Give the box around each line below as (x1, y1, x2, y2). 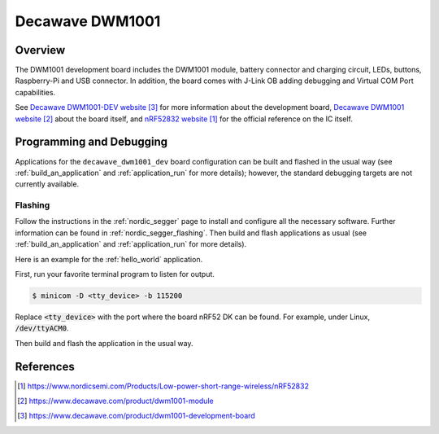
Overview (15, 43, 66, 57)
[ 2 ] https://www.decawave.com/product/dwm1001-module (17, 396, 215, 406)
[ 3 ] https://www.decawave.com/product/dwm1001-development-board (17, 411, 255, 421)
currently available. (15, 179, 80, 189)
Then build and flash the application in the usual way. (15, 338, 193, 348)
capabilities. (15, 87, 56, 97)
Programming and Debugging (15, 135, 168, 149)
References (15, 359, 75, 374)
